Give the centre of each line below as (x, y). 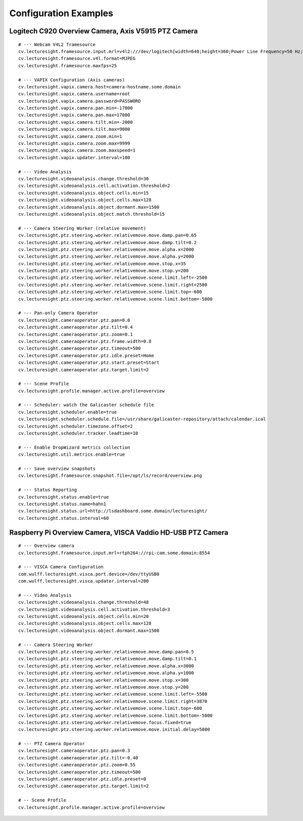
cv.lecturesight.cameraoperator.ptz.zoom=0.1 (76, 334)
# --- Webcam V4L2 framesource (57, 44)
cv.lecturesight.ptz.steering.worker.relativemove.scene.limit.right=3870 (113, 701)
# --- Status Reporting (48, 490)
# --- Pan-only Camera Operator (58, 313)
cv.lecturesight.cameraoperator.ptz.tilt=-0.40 (78, 758)
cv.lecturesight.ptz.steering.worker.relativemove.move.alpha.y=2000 (106, 257)
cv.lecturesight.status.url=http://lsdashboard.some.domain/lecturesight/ (113, 511)
